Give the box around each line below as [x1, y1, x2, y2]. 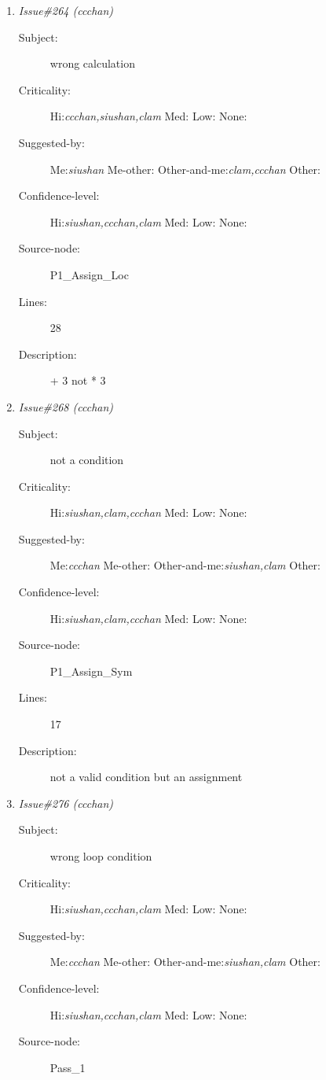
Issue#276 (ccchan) [18, 794, 114, 811]
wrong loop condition [49, 848, 152, 864]
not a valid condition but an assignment [49, 769, 243, 785]
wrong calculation [49, 55, 135, 72]
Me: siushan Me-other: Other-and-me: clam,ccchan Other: [49, 160, 321, 177]
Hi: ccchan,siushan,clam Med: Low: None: [49, 108, 247, 124]
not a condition [49, 452, 124, 468]
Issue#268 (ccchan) [18, 398, 114, 415]
